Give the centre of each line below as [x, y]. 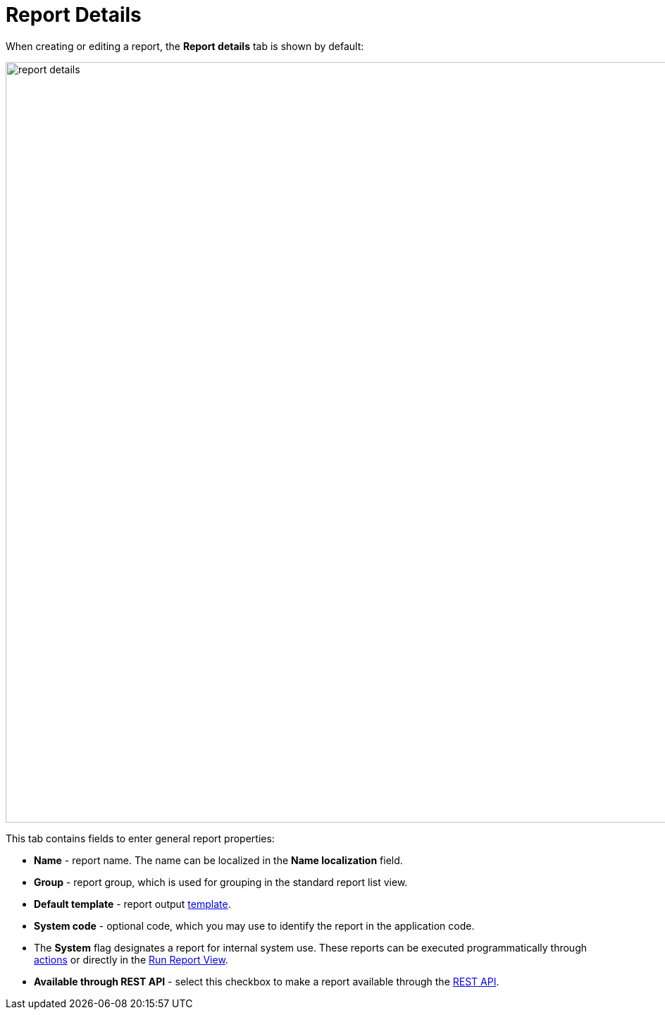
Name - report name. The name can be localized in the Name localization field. [218, 860]
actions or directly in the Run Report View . [131, 959]
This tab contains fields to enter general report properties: [140, 838]
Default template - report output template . [132, 904]
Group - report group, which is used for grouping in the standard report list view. [221, 882]
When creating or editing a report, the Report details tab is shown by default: [185, 46]
